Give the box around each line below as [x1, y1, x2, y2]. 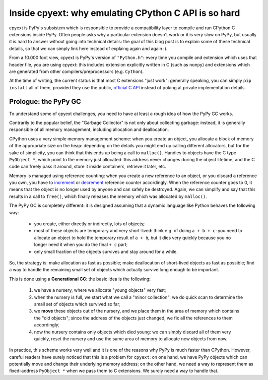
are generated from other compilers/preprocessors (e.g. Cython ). [9, 68, 144, 74]
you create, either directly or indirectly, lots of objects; [34, 221, 145, 227]
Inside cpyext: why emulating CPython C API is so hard [9, 7, 240, 18]
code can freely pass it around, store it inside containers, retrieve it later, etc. [9, 164, 166, 170]
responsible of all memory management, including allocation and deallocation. [9, 127, 169, 132]
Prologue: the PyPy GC [9, 97, 81, 106]
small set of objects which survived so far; [34, 301, 121, 307]
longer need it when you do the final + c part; [34, 242, 128, 248]
